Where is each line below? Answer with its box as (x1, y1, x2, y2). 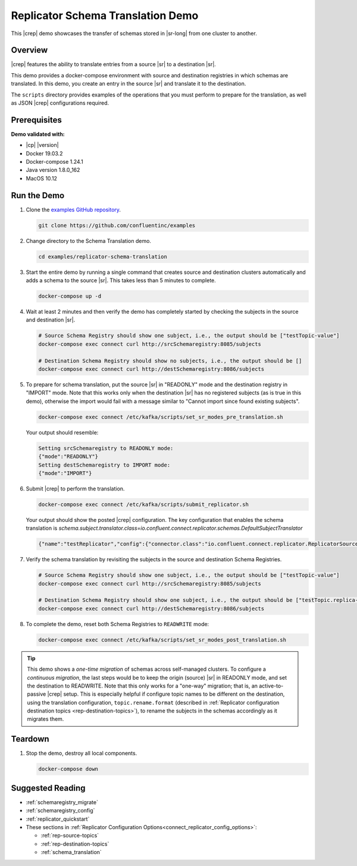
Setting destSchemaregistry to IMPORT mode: (38, 461, 171, 468)
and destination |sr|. (26, 316, 76, 324)
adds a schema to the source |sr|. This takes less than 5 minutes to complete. (26, 277, 217, 284)
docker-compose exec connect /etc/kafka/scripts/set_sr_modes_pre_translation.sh (38, 414, 284, 420)
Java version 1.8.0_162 (26, 167, 80, 174)
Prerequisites (11, 115, 62, 125)
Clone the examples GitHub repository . (26, 206, 121, 213)
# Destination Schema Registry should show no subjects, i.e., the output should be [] (38, 357, 302, 364)
